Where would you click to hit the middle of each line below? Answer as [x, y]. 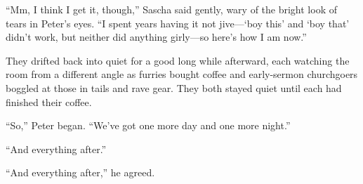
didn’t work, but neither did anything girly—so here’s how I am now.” [156, 37]
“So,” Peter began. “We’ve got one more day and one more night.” [148, 125]
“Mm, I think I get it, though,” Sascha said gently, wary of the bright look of [171, 9]
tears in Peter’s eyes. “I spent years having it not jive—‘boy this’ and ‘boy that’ [178, 23]
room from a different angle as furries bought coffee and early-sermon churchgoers [182, 74]
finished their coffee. [49, 101]
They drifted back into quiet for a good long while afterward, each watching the [178, 60]
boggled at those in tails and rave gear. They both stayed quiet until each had [174, 87]
